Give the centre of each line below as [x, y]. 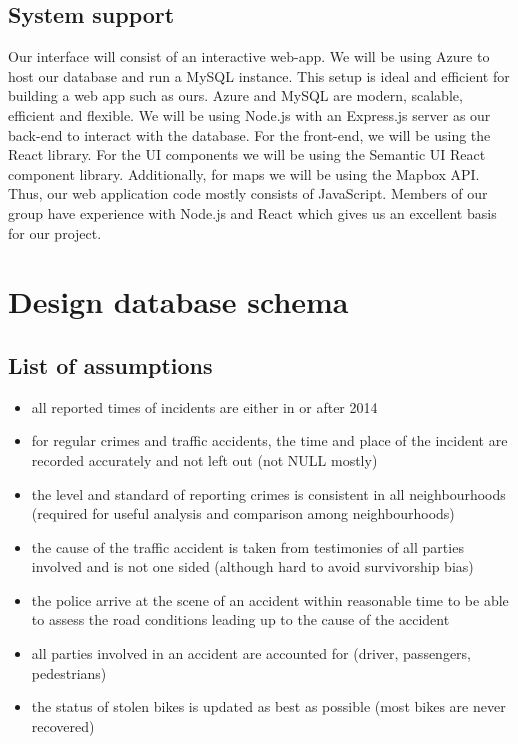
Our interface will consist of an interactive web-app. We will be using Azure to [249, 56]
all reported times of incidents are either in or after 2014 [204, 406]
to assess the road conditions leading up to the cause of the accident [240, 619]
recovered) [63, 725]
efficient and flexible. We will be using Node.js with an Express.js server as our [249, 114]
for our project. [55, 232]
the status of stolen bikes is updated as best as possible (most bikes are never [268, 706]
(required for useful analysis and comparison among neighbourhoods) [243, 513]
